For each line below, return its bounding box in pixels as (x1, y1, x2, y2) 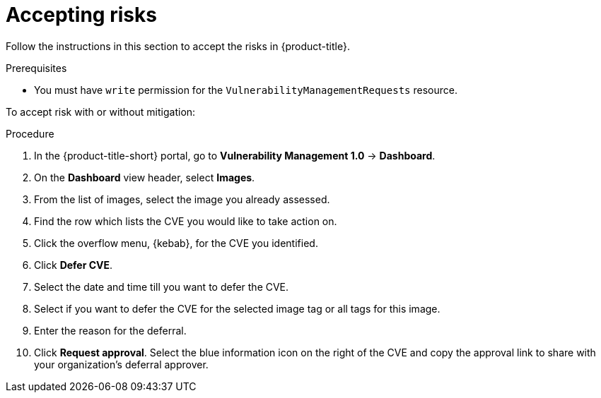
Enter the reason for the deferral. (34, 324, 187, 337)
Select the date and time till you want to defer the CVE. (34, 280, 289, 293)
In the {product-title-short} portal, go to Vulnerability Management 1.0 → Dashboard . (34, 149, 436, 162)
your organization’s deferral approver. (34, 358, 209, 370)
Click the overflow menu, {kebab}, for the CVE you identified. (34, 236, 318, 249)
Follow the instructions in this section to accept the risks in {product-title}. (6, 40, 350, 52)
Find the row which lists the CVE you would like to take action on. (34, 215, 337, 227)
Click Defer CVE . (34, 258, 113, 271)
